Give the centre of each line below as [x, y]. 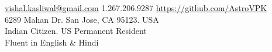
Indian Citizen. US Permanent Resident [76, 31]
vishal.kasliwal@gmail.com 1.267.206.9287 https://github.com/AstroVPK [136, 8]
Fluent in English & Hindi [52, 42]
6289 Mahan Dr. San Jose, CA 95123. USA [82, 19]
